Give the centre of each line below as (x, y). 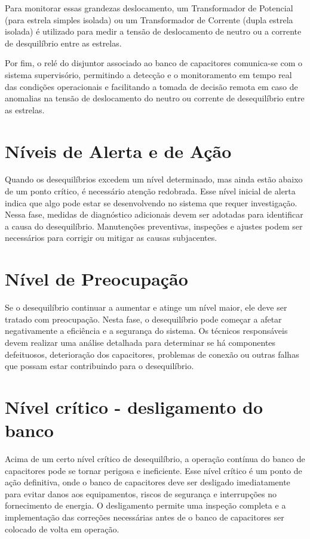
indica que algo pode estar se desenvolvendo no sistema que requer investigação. (151, 202)
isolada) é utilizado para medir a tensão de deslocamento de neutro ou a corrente (153, 31)
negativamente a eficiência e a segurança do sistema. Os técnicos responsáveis (146, 331)
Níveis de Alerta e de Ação (118, 151)
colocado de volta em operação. (62, 529)
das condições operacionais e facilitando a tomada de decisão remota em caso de (151, 86)
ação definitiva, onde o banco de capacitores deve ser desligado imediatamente (148, 482)
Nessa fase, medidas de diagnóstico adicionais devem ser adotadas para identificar (154, 214)
